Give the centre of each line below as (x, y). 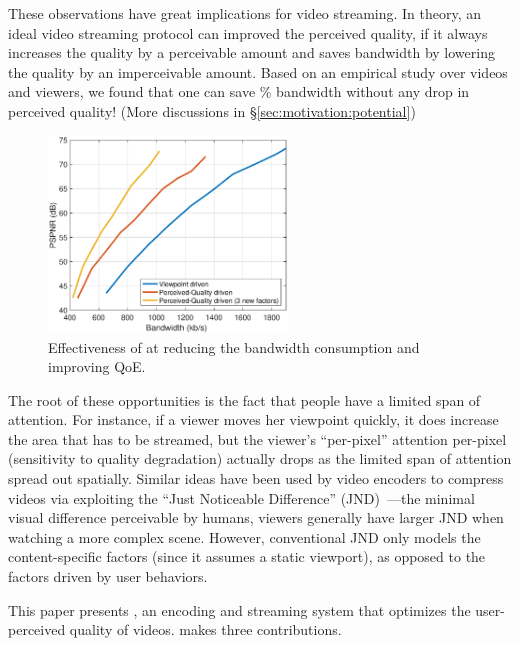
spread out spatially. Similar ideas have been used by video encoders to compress (256, 478)
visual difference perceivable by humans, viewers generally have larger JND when (256, 517)
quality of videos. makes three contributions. (205, 629)
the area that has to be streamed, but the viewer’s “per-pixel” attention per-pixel (257, 438)
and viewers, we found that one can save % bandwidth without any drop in (239, 91)
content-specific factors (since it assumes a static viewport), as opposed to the (247, 556)
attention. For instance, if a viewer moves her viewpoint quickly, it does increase (253, 419)
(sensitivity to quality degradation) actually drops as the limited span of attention (260, 458)
